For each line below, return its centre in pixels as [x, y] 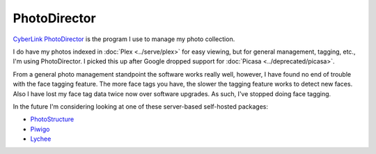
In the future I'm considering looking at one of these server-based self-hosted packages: [140, 106]
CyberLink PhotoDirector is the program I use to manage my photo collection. [124, 39]
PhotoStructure [52, 119]
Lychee [41, 139]
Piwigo [40, 129]
